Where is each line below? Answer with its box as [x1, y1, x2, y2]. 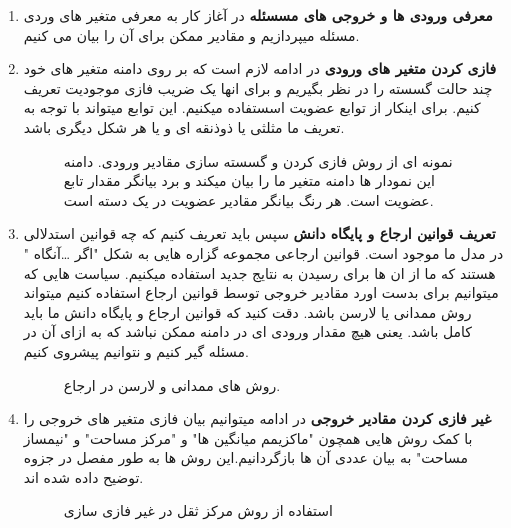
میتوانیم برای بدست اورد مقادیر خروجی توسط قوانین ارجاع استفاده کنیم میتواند [23, 282, 499, 303]
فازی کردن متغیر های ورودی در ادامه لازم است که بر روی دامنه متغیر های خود [23, 58, 497, 79]
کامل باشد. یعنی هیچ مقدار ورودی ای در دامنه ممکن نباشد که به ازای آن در [23, 321, 473, 342]
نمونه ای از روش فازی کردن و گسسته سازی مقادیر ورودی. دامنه [63, 150, 453, 171]
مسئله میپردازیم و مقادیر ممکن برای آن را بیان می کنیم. [23, 24, 360, 45]
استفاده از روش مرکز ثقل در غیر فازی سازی [63, 500, 333, 521]
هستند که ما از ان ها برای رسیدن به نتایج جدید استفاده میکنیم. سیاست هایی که [23, 262, 496, 283]
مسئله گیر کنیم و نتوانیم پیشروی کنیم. [23, 340, 250, 361]
